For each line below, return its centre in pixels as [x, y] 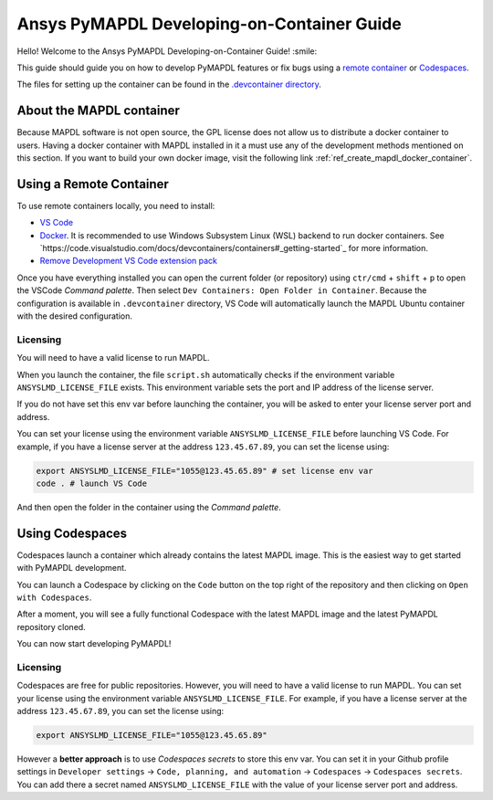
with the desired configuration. [74, 316]
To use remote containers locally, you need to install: [116, 205]
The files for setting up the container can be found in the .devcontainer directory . [169, 84]
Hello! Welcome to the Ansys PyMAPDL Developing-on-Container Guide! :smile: [167, 51]
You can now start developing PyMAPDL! [94, 644]
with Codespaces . [54, 597]
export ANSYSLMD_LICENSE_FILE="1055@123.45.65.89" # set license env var [205, 471]
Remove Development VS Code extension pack [129, 261]
